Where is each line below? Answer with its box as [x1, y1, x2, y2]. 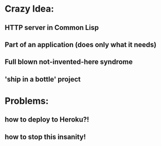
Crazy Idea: [5, 3, 54, 15]
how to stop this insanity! [5, 132, 86, 141]
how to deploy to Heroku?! [5, 115, 89, 124]
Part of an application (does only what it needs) [5, 40, 157, 49]
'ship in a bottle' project [5, 75, 81, 84]
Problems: [5, 95, 49, 106]
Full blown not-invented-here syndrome [5, 58, 133, 66]
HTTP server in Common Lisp [5, 23, 99, 32]
